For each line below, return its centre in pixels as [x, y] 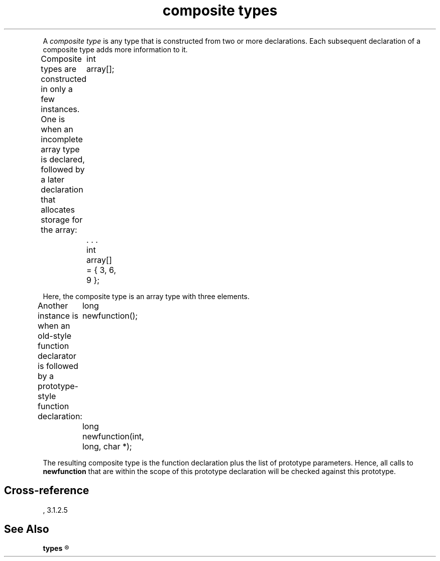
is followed [58, 366]
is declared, [63, 159]
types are [59, 69]
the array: [59, 229]
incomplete [62, 139]
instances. [60, 109]
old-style [54, 336]
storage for [62, 219]
